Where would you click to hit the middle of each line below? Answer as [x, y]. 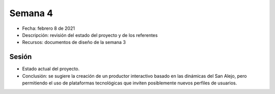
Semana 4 [31, 13]
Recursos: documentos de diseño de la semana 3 [74, 42]
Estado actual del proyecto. [51, 69]
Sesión [21, 57]
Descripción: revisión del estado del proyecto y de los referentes [90, 35]
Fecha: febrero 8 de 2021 [48, 28]
